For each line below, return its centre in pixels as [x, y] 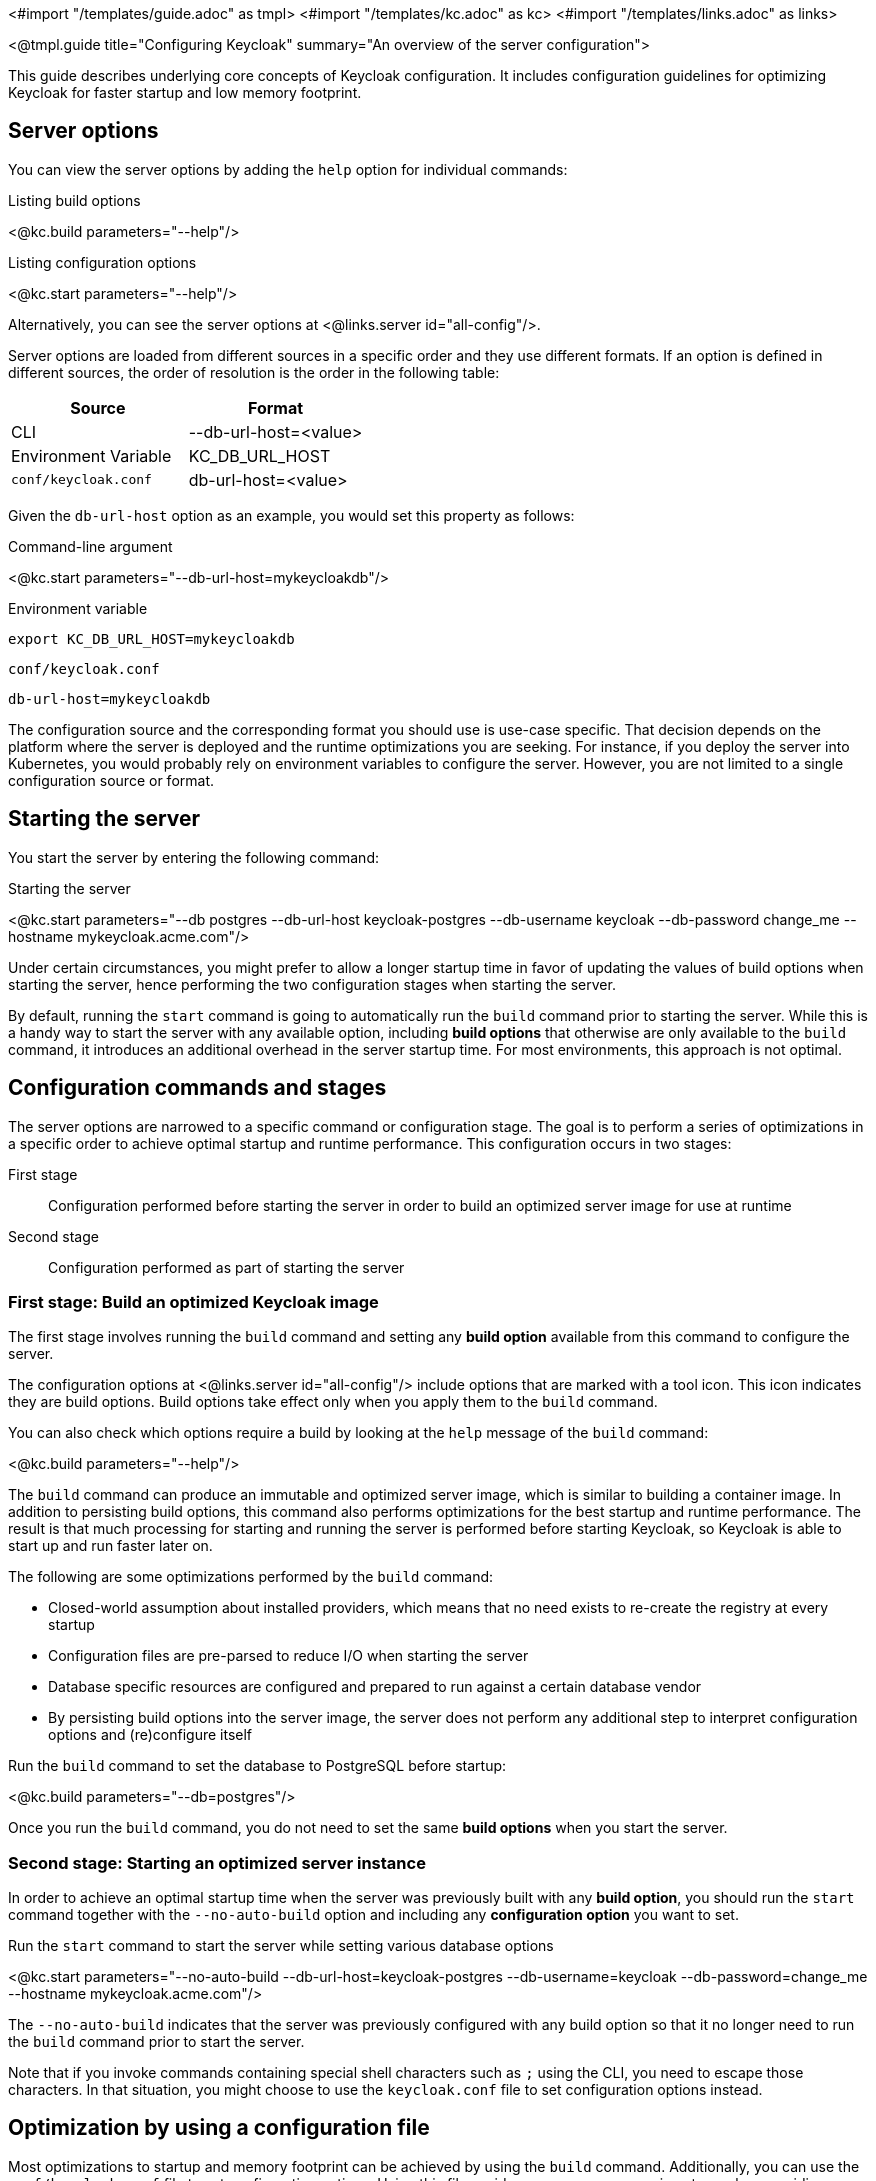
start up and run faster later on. [110, 1546]
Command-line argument [90, 546]
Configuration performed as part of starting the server [226, 1267]
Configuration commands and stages [197, 1088]
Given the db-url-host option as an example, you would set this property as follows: [291, 515]
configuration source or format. [111, 780]
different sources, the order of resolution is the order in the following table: [254, 372]
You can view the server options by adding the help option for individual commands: [288, 169]
